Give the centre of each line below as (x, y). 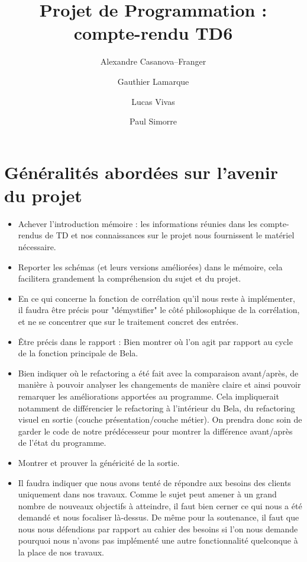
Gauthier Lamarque (153, 81)
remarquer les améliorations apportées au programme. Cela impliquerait (148, 396)
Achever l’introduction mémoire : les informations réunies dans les (138, 223)
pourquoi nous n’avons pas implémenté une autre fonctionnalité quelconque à (158, 540)
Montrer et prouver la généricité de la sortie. (99, 462)
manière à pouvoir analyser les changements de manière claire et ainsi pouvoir (159, 384)
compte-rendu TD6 (153, 33)
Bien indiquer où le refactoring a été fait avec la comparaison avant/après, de (158, 373)
